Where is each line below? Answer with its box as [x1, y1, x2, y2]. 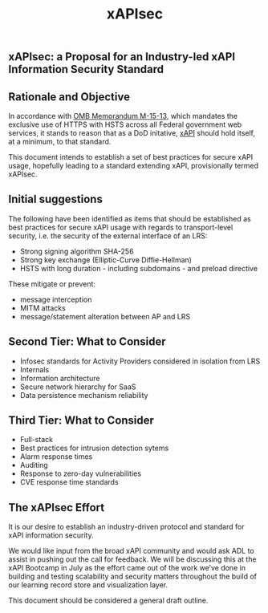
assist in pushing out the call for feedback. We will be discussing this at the [8, 554, 257, 564]
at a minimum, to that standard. [8, 137, 112, 146]
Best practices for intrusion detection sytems [19, 443, 169, 453]
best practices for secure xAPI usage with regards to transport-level [8, 222, 233, 232]
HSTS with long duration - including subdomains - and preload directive [19, 263, 258, 273]
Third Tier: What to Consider [8, 414, 155, 428]
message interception [19, 294, 92, 304]
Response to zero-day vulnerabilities [19, 469, 142, 478]
